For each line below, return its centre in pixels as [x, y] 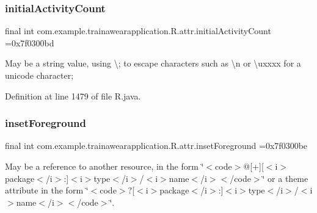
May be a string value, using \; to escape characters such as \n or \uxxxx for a [153, 63]
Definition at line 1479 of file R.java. [73, 96]
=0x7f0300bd [30, 42]
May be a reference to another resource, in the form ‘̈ [104, 166]
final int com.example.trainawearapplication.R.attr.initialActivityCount [138, 31]
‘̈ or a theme [285, 178]
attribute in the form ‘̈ [47, 190]
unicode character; [39, 75]
